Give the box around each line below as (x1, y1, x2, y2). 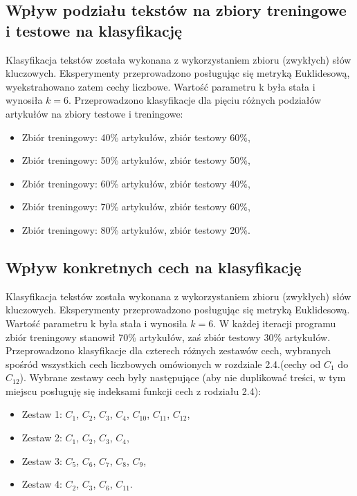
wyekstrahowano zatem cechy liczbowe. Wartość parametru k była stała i (6, 79, 315, 93)
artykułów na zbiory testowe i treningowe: (6, 106, 183, 120)
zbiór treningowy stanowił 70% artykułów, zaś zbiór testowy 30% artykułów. (6, 329, 331, 344)
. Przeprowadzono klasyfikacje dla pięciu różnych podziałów (68, 93, 322, 107)
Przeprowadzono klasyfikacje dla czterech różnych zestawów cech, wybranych (6, 343, 331, 358)
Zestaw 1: (21, 407, 62, 421)
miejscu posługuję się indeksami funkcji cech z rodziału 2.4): (6, 383, 262, 398)
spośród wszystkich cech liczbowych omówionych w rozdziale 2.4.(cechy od (6, 356, 321, 371)
